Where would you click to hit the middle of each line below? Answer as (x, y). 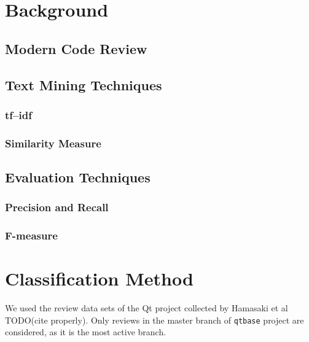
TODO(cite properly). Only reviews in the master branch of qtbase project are (154, 320)
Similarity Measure (53, 143)
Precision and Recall (57, 207)
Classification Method (99, 278)
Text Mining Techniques (84, 84)
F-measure (31, 235)
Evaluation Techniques (78, 177)
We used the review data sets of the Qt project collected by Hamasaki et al (147, 308)
